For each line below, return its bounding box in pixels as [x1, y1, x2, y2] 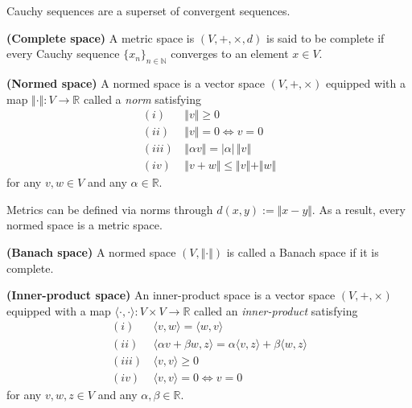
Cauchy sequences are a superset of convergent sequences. [6, 2, 290, 19]
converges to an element [171, 45, 289, 62]
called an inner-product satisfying [194, 302, 358, 319]
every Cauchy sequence [6, 45, 120, 62]
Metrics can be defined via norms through [6, 200, 213, 217]
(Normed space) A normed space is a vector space [6, 74, 265, 91]
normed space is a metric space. [6, 216, 163, 233]
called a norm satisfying [83, 90, 202, 107]
